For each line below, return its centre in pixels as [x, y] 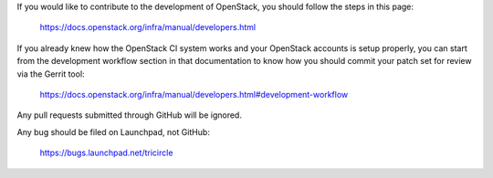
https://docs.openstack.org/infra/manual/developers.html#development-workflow [194, 94]
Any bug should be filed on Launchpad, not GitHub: [113, 131]
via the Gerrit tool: [51, 74]
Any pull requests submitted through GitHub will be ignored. [129, 115]
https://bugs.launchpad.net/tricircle [106, 153]
